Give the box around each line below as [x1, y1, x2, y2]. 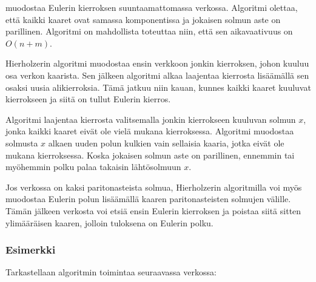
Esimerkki [5, 242, 56, 257]
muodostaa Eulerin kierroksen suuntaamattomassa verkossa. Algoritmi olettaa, [5, 1, 298, 13]
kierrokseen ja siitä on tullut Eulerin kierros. [5, 93, 171, 105]
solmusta [5, 136, 38, 149]
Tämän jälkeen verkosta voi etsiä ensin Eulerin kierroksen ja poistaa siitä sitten [5, 204, 301, 217]
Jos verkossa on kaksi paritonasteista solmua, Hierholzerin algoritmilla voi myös [5, 180, 302, 193]
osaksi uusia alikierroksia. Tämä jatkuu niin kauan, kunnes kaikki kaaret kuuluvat [5, 80, 311, 93]
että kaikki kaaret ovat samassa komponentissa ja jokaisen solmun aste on [5, 13, 281, 25]
